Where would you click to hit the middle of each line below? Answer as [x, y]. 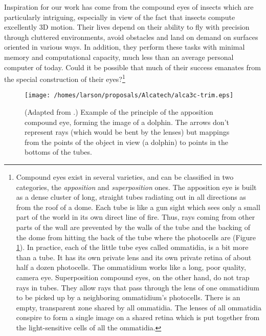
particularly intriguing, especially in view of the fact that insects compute [120, 17]
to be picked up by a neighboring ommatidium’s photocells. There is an [128, 297]
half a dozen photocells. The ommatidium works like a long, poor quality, [131, 267]
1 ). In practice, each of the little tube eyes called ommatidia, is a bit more [132, 247]
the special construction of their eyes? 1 [65, 78]
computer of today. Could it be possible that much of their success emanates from [132, 67]
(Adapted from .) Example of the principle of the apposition [119, 112]
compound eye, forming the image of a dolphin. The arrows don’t [127, 122]
